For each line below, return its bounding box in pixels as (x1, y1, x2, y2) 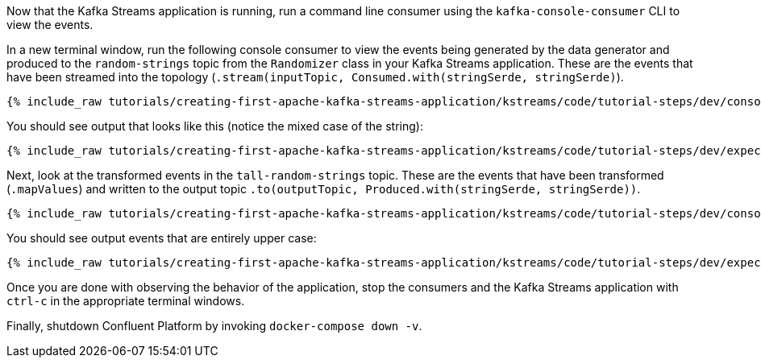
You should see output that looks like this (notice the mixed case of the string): (6, 119, 423, 133)
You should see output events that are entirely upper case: (6, 231, 317, 245)
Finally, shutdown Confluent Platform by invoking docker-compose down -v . (6, 319, 422, 333)
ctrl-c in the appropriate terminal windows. (6, 294, 245, 308)
